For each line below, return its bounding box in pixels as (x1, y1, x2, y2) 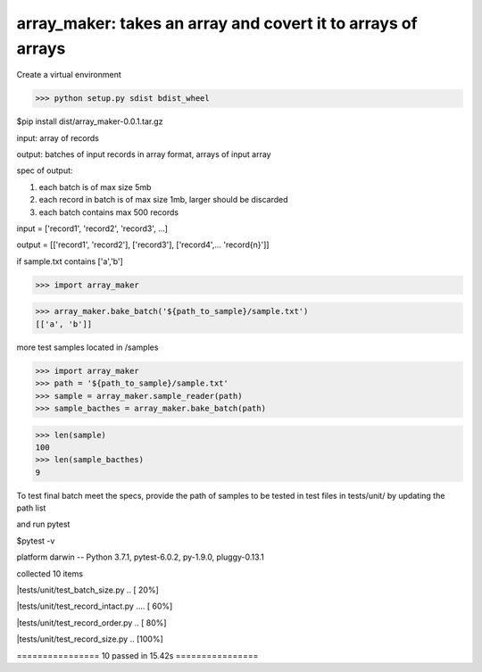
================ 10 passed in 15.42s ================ (16, 650, 259, 660)
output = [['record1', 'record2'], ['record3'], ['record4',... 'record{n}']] (16, 239, 270, 250)
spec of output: (16, 165, 73, 176)
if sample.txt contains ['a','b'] (16, 255, 124, 267)
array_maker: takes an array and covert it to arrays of (16, 13, 419, 33)
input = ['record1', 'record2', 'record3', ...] (16, 223, 169, 234)
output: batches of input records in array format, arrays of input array (16, 149, 271, 160)
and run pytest (16, 519, 71, 530)
